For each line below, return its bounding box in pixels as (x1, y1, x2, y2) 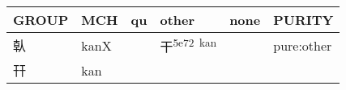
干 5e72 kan (160, 35, 217, 56)
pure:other (273, 35, 332, 55)
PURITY (273, 10, 334, 29)
